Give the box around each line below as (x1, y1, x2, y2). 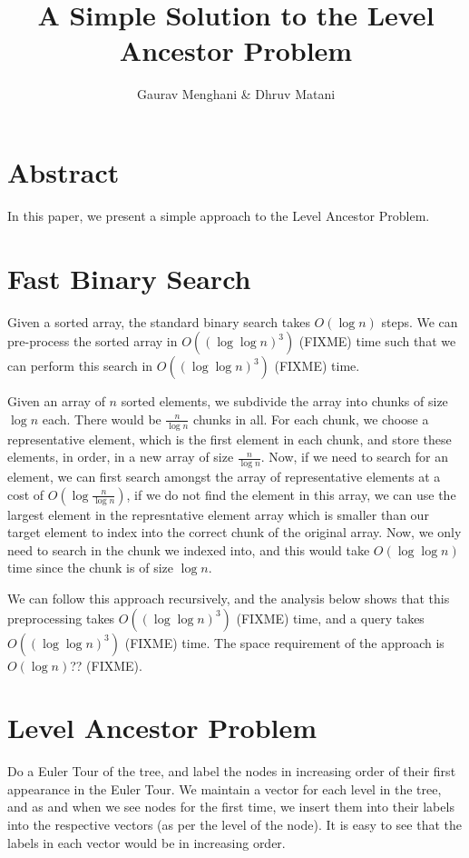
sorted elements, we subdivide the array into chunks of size (121, 392, 448, 411)
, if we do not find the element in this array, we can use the (126, 484, 456, 504)
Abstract (7, 153, 120, 190)
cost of (7, 484, 44, 504)
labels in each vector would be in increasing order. (7, 833, 286, 852)
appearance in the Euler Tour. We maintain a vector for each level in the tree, (7, 779, 442, 798)
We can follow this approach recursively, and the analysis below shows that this (7, 588, 450, 607)
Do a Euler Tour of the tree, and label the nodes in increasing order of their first (7, 762, 456, 781)
